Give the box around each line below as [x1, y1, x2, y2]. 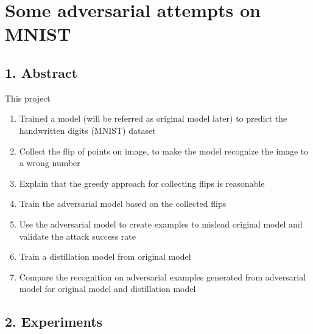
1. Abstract [5, 63, 78, 82]
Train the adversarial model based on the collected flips [19, 197, 227, 210]
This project [5, 91, 51, 104]
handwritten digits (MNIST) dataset [19, 124, 156, 136]
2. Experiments [5, 312, 103, 331]
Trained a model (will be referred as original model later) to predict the [19, 112, 287, 125]
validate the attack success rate [19, 229, 136, 242]
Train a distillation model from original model [19, 250, 191, 263]
